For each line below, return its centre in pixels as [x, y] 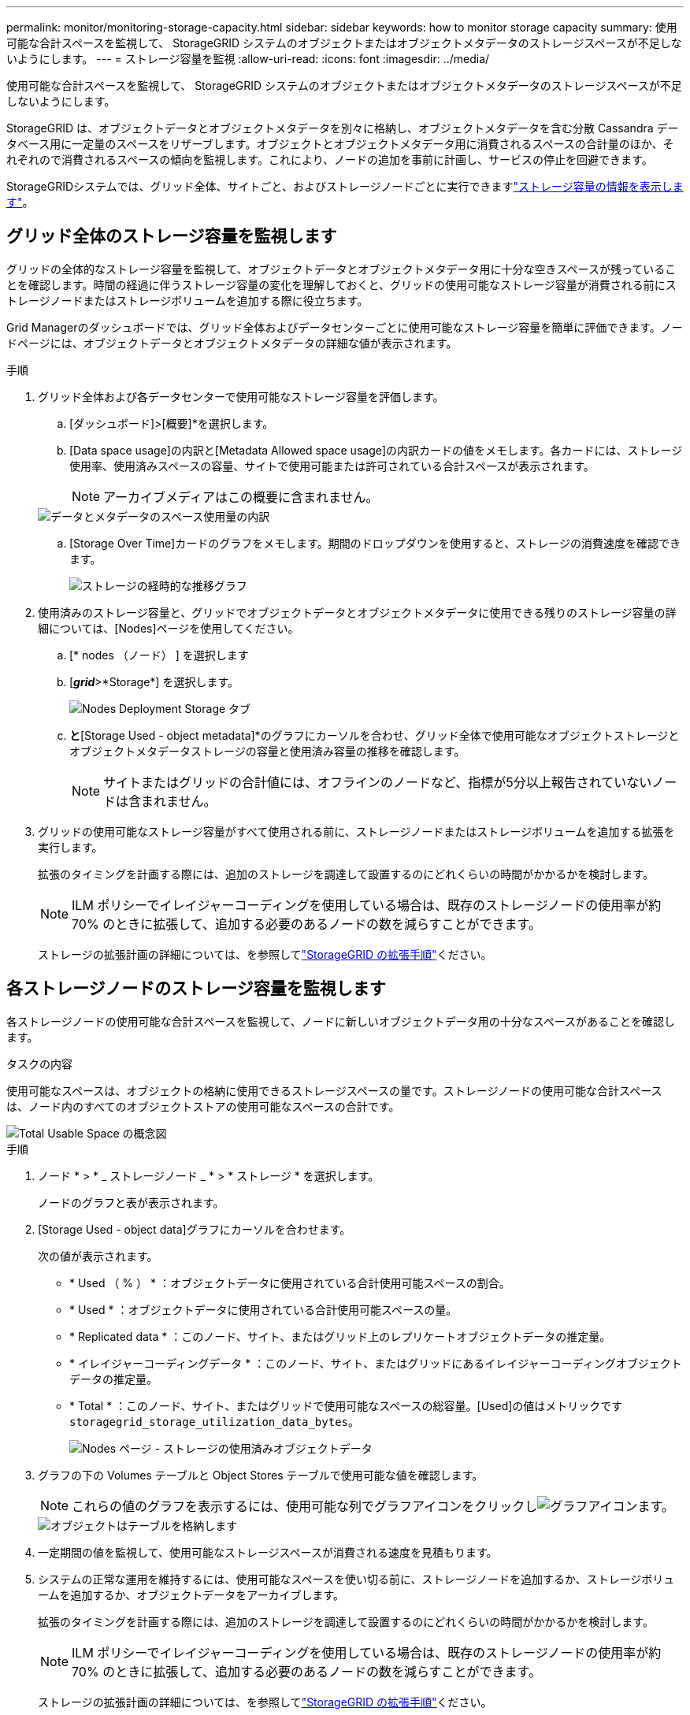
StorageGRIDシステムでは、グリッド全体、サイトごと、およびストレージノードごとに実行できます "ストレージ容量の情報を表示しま [345, 186]
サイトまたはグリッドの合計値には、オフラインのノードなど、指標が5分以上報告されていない [378, 782]
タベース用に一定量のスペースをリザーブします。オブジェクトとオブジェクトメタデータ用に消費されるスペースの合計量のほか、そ [340, 144]
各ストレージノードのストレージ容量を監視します [196, 989]
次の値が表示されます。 [98, 1256]
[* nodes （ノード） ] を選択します [159, 655]
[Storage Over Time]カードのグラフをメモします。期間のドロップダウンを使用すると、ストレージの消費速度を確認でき [375, 543]
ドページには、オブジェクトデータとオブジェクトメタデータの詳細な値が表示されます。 [232, 343]
